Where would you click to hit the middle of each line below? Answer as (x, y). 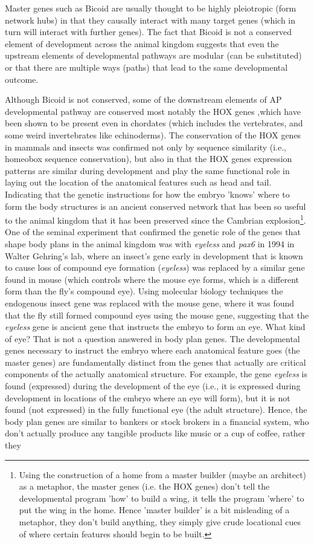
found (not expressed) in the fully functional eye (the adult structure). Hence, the (156, 410)
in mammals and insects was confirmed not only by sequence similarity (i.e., (146, 147)
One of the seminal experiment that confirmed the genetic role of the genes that (153, 232)
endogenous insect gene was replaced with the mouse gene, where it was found (150, 303)
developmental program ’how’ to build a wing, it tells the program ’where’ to (162, 498)
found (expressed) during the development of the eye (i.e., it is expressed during (153, 386)
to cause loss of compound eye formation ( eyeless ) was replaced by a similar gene (155, 267)
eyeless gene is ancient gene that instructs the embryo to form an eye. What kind (155, 327)
